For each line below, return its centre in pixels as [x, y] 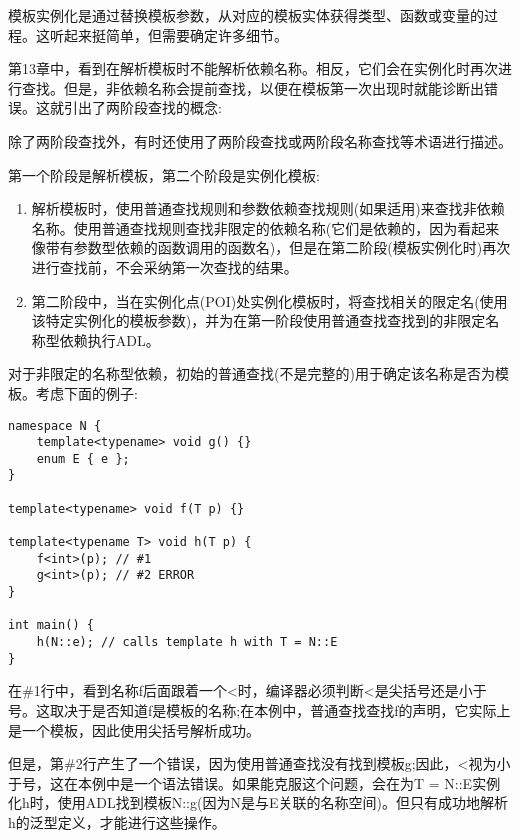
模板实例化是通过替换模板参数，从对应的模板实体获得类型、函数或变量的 [246, 15]
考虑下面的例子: [86, 392]
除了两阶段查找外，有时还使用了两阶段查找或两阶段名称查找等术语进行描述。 [260, 140]
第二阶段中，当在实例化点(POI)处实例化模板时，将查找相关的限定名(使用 [269, 300]
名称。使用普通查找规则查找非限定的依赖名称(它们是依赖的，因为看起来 [265, 227]
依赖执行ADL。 [109, 339]
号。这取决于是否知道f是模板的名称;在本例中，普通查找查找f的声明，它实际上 [259, 709]
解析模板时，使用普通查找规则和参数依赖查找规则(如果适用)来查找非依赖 [268, 208]
